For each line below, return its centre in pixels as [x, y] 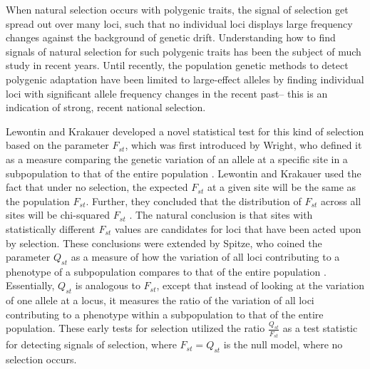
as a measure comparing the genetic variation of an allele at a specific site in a [177, 158]
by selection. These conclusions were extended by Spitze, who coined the [164, 243]
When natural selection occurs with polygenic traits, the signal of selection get [177, 9]
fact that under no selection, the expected [97, 187]
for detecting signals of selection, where [91, 344]
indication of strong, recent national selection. [106, 107]
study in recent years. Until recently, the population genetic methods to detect [177, 65]
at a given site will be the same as [282, 187]
